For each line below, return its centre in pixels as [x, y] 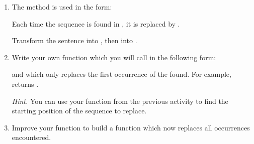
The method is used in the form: [62, 7]
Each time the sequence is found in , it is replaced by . [96, 23]
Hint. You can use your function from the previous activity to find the [120, 101]
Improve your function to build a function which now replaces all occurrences [131, 127]
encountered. [31, 137]
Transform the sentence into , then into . [74, 40]
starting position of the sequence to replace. [79, 111]
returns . [25, 84]
